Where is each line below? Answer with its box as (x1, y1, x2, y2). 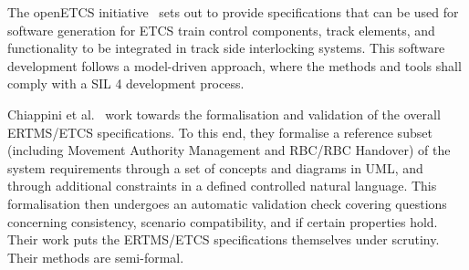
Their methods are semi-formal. (7, 247, 184, 266)
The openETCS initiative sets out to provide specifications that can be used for (7, 3, 459, 21)
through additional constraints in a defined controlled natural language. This (7, 176, 437, 195)
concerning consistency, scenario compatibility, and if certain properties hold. (7, 212, 438, 231)
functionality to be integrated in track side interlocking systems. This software (7, 38, 445, 57)
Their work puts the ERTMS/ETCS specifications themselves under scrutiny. (7, 230, 440, 249)
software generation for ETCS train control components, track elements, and (7, 20, 435, 39)
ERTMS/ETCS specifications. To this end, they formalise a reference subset (7, 122, 433, 141)
